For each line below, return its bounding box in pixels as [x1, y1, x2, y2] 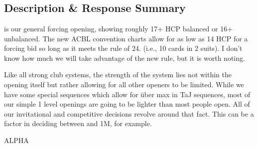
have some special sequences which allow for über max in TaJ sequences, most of [4, 89, 251, 99]
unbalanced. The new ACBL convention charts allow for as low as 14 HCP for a [4, 33, 248, 43]
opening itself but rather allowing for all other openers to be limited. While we [4, 79, 244, 89]
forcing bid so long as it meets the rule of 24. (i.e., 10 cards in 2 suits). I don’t [4, 43, 243, 53]
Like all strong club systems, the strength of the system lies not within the [4, 69, 232, 80]
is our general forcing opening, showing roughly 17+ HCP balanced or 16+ [4, 23, 233, 33]
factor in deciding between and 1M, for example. [4, 118, 152, 129]
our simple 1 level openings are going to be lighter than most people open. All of [4, 99, 250, 109]
